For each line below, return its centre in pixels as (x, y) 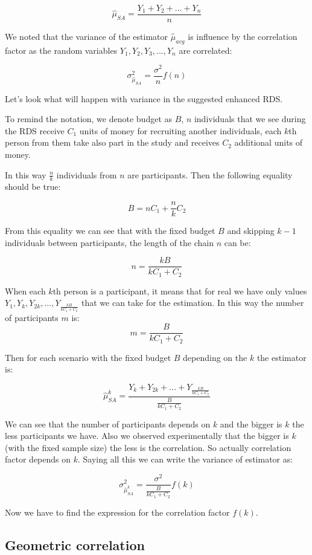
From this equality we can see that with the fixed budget (110, 231)
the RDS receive (35, 130)
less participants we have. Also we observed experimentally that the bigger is (147, 436)
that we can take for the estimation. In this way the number (193, 303)
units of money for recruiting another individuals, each (180, 130)
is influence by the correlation (243, 37)
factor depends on (38, 459)
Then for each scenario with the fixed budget (88, 357)
